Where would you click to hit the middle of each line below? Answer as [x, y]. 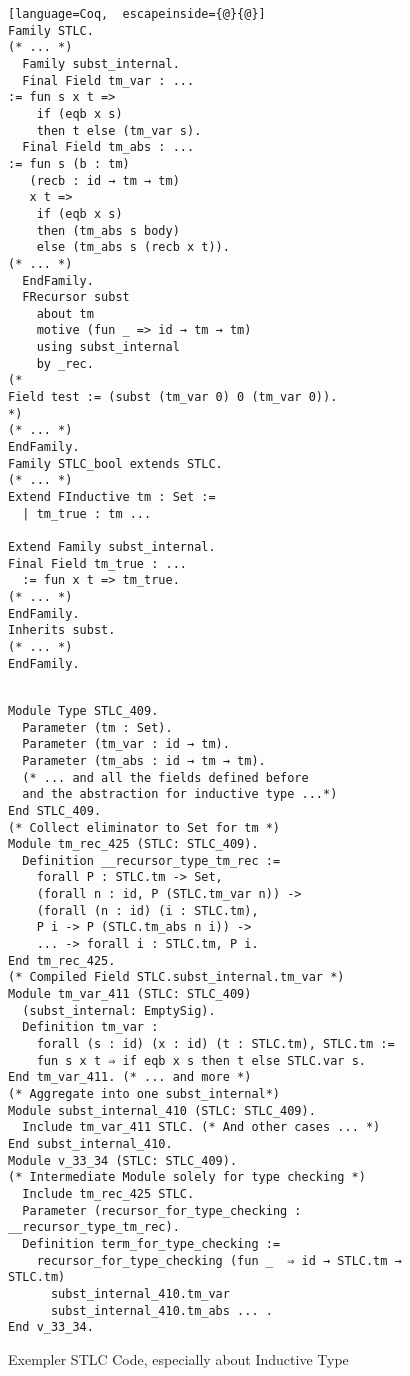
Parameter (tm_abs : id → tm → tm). [144, 760]
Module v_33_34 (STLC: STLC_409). [123, 1160]
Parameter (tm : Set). [97, 727]
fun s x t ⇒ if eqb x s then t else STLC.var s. [201, 1060]
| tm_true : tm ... [87, 513]
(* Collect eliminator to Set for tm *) [144, 827]
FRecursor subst [76, 297]
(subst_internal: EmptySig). [119, 1010]
